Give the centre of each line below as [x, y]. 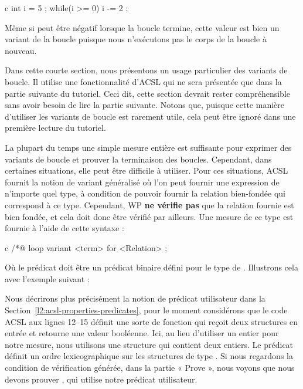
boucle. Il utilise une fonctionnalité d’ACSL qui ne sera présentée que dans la [143, 81]
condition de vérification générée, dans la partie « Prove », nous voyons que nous [150, 368]
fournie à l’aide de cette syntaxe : [64, 228]
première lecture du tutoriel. [55, 128]
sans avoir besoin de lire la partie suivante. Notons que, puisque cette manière [144, 105]
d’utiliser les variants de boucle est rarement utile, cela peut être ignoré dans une [150, 116]
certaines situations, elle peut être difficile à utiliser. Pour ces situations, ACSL [147, 170]
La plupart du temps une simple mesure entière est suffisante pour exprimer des [148, 147]
